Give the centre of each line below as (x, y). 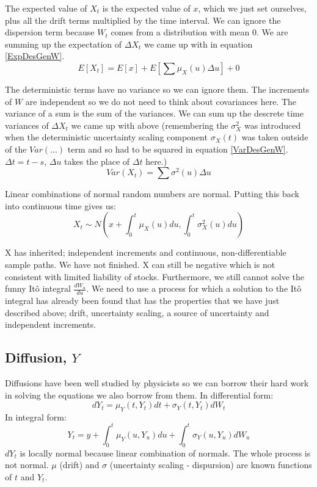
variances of (27, 125)
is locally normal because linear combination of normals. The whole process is (165, 453)
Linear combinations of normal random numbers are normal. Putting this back (152, 194)
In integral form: (36, 417)
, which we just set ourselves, (252, 8)
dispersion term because (50, 32)
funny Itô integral (38, 288)
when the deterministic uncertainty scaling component (106, 137)
